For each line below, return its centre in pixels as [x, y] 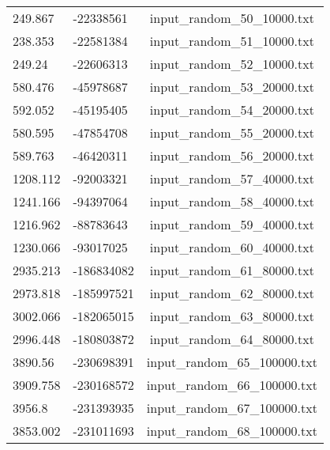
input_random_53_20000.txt [232, 87]
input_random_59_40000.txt [232, 224]
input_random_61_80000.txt [232, 270]
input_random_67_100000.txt [232, 408]
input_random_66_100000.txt [232, 385]
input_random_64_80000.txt [232, 339]
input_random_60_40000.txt [232, 247]
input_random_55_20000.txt [232, 132]
